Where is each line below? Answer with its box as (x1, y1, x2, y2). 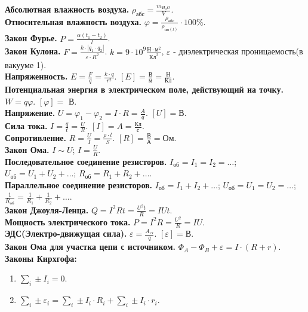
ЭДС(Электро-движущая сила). (5, 227, 127, 240)
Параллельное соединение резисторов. (5, 178, 153, 191)
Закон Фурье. (5, 32, 57, 44)
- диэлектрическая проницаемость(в (173, 45, 303, 57)
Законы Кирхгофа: (5, 252, 77, 264)
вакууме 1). (5, 58, 47, 71)
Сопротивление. (5, 131, 66, 143)
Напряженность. (5, 70, 68, 82)
